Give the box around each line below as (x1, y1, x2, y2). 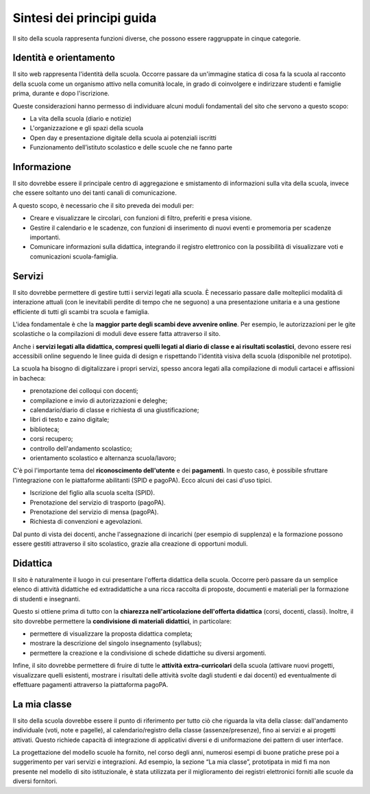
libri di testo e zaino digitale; (29, 416, 110, 424)
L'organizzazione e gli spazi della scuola (29, 124, 144, 132)
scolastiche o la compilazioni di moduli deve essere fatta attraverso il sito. (12, 330, 221, 338)
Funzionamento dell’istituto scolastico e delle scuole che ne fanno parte (29, 143, 233, 152)
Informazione (12, 161, 71, 173)
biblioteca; (29, 425, 60, 433)
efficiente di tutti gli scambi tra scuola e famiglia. (12, 307, 150, 315)
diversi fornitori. (12, 777, 58, 785)
